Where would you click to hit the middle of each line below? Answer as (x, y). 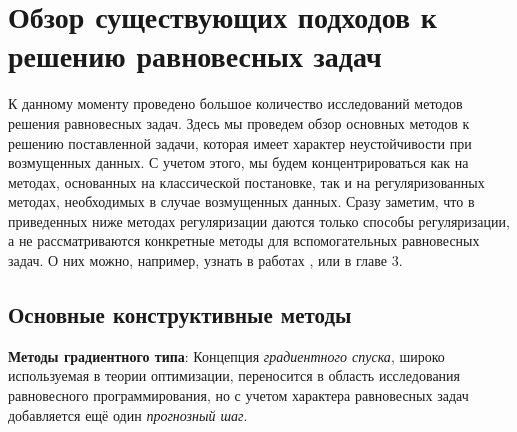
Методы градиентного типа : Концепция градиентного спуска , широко (226, 355)
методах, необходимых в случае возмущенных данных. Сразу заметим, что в (241, 201)
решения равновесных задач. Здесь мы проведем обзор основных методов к (239, 122)
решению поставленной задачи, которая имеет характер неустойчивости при (240, 142)
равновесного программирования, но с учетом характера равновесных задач (238, 395)
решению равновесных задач (195, 55)
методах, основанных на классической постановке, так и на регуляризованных (246, 181)
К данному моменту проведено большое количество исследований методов (235, 103)
